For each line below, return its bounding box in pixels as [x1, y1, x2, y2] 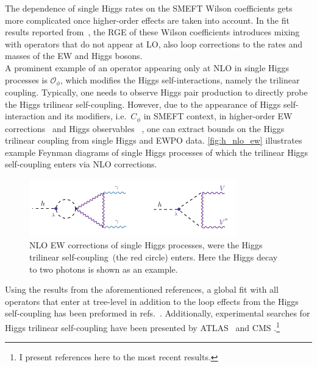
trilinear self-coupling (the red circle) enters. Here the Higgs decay [29, 251, 278, 264]
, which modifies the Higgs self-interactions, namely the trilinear [60, 73, 300, 86]
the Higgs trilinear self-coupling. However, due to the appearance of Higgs [5, 97, 281, 110]
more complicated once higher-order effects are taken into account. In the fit [5, 13, 290, 26]
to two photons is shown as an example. [29, 262, 178, 275]
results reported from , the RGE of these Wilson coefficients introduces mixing [5, 26, 300, 38]
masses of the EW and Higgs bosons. [5, 49, 143, 62]
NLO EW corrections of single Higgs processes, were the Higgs [29, 239, 263, 251]
